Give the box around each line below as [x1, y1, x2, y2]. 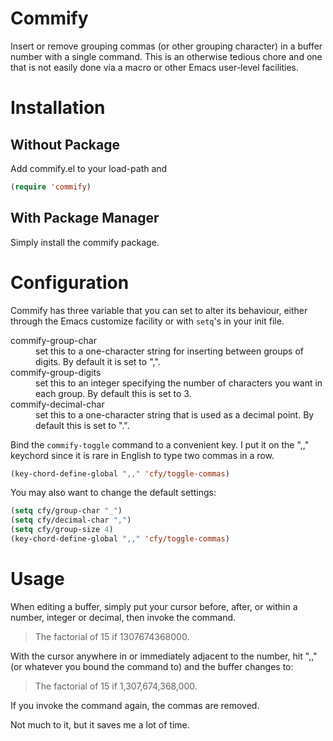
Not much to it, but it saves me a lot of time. [10, 718, 190, 731]
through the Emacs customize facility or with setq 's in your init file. [10, 315, 285, 327]
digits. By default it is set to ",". [35, 355, 161, 367]
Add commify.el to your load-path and [10, 162, 168, 174]
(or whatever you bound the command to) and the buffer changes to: [10, 660, 294, 672]
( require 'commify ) [10, 182, 92, 192]
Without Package [10, 136, 120, 153]
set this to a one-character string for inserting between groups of [35, 345, 305, 357]
